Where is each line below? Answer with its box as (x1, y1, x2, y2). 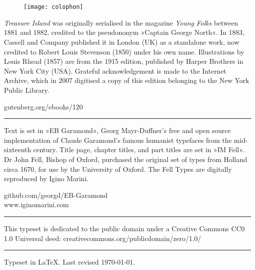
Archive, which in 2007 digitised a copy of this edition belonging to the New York (4, 75, 249, 85)
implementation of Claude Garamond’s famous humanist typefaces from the (4, 135, 232, 145)
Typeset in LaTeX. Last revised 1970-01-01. (4, 257, 135, 267)
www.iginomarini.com (4, 199, 69, 210)
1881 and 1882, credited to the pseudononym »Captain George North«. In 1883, (4, 27, 245, 37)
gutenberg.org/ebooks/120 (4, 101, 83, 111)
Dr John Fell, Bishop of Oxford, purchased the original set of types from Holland (4, 154, 248, 164)
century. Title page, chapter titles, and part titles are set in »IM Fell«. (33, 144, 245, 155)
